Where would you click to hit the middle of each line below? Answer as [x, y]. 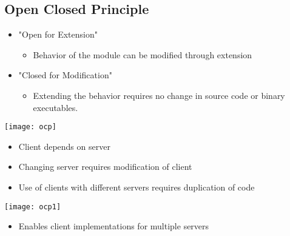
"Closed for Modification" [65, 75]
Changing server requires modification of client [105, 167]
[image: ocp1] [33, 207]
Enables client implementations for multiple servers [114, 226]
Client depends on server [64, 146]
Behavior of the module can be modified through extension [143, 54]
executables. [56, 107]
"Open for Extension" [58, 34]
